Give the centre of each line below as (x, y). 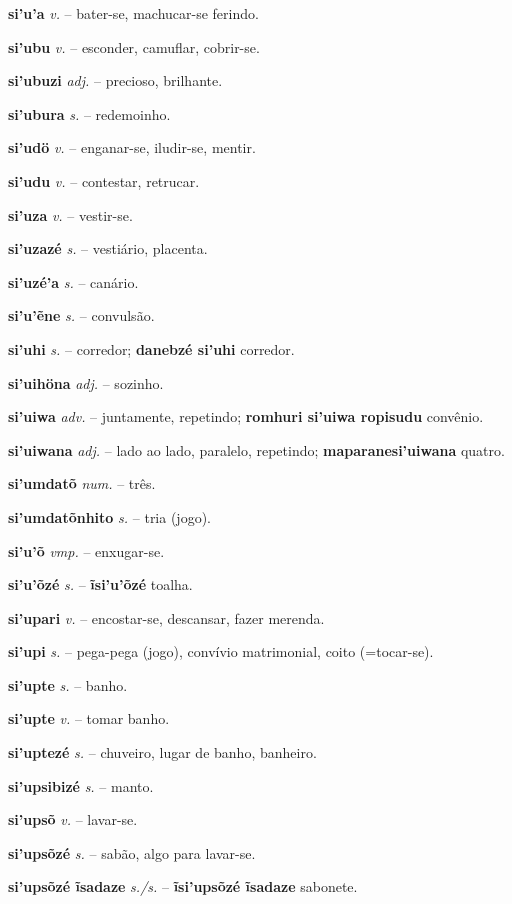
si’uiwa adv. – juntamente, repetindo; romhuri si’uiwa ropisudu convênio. (246, 416)
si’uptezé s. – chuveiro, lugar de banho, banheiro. (162, 752)
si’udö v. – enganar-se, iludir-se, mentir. (132, 147)
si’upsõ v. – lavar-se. (73, 819)
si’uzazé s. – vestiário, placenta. (108, 248)
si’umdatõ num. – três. (82, 483)
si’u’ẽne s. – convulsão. (81, 315)
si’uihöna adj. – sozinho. (86, 382)
